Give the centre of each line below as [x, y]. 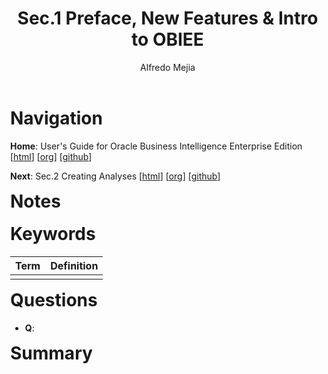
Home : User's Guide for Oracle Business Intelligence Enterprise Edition [156, 146]
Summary [51, 353]
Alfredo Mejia [168, 67]
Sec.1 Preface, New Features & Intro [168, 18]
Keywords [53, 234]
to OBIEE [167, 39]
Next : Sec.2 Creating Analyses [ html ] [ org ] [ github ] [115, 176]
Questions [54, 300]
